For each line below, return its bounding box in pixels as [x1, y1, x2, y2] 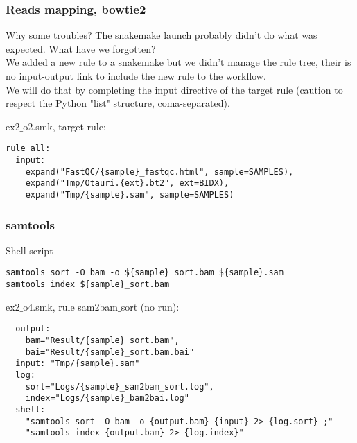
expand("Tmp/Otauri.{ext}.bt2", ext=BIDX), [25, 178, 229, 189]
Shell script [6, 243, 53, 257]
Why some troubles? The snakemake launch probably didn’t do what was [6, 28, 317, 42]
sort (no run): [121, 299, 180, 313]
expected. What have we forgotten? [6, 41, 156, 55]
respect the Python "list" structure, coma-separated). [6, 96, 230, 110]
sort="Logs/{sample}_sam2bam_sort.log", [25, 381, 214, 392]
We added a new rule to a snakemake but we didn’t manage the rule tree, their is [6, 55, 351, 69]
